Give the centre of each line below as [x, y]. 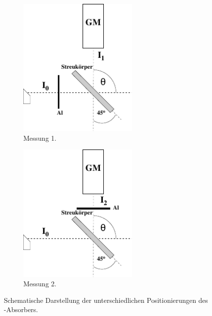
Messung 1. [40, 138]
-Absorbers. [21, 309]
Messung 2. [40, 284]
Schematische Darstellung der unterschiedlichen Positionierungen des [106, 300]
